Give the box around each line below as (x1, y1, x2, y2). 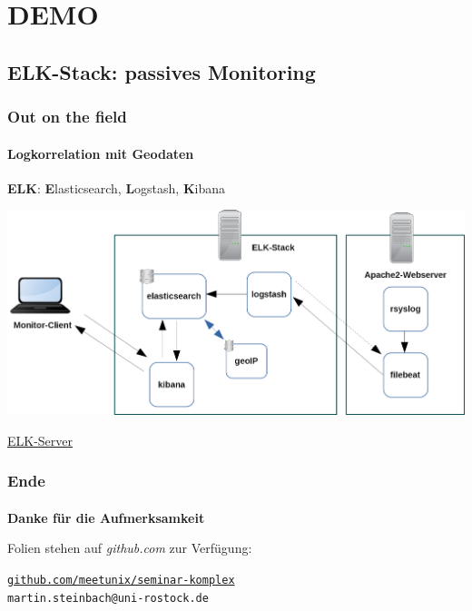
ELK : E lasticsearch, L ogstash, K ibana (7, 178, 226, 197)
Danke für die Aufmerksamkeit (7, 508, 205, 527)
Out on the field (7, 105, 127, 128)
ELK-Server (7, 430, 74, 449)
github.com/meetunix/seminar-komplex (7, 573, 235, 586)
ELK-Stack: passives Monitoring (7, 57, 316, 85)
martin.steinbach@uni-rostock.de (7, 591, 209, 605)
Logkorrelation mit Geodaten (7, 143, 194, 163)
